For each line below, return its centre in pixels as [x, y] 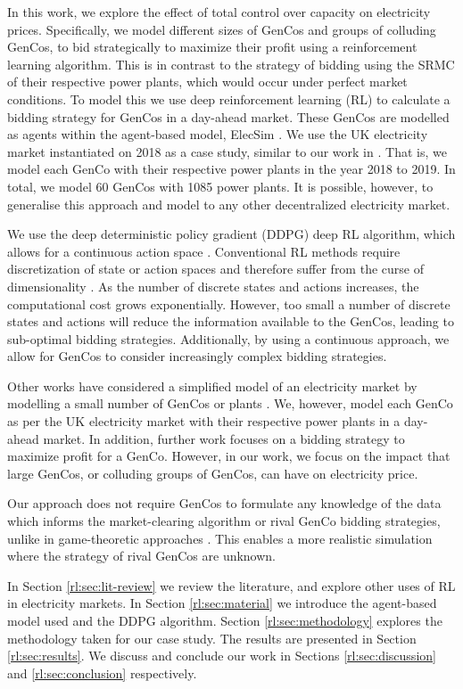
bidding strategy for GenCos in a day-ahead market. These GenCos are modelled [228, 116]
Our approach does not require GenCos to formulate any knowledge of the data [224, 503]
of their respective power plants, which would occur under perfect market [207, 82]
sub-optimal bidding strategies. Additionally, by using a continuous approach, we [228, 338]
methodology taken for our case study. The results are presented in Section [212, 638]
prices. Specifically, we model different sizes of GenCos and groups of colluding [222, 29]
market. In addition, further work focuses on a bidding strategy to [224, 438]
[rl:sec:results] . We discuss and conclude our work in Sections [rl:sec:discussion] [222, 656]
